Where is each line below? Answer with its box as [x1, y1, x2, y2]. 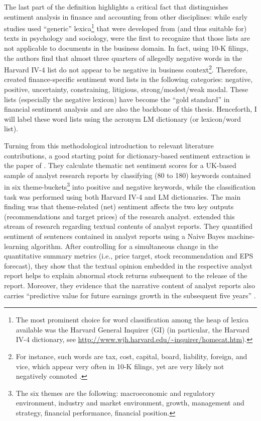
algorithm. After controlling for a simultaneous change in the [31, 240, 218, 251]
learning [4, 240, 29, 251]
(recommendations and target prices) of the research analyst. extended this [4, 211, 235, 221]
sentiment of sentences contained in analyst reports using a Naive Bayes [4, 231, 225, 241]
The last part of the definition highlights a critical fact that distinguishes [4, 2, 228, 12]
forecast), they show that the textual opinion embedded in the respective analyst [4, 260, 253, 271]
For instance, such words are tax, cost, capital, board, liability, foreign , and [16, 351, 247, 361]
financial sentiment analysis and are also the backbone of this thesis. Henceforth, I [4, 104, 257, 114]
